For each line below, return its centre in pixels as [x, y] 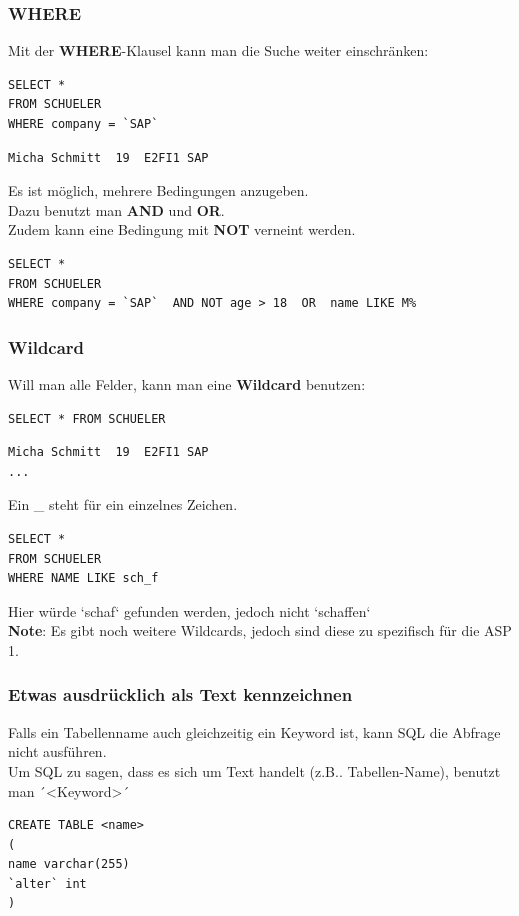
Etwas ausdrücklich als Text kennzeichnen [180, 694]
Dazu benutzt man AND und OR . [116, 209]
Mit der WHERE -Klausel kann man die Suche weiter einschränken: [218, 50]
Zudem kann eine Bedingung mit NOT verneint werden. [182, 229]
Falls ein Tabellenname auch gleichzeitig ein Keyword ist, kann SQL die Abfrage [254, 731]
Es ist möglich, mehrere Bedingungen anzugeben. [158, 190]
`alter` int [47, 883]
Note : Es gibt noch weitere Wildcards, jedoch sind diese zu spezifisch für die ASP [260, 630]
